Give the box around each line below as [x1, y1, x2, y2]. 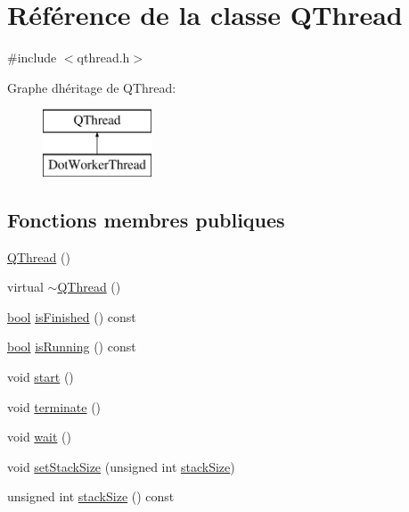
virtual [7, 277, 44, 296]
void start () [7, 367, 74, 386]
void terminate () [7, 397, 102, 416]
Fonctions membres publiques [7, 205, 285, 233]
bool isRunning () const [7, 337, 136, 356]
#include [7, 48, 57, 67]
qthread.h [77, 48, 130, 67]
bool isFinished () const [7, 307, 136, 326]
